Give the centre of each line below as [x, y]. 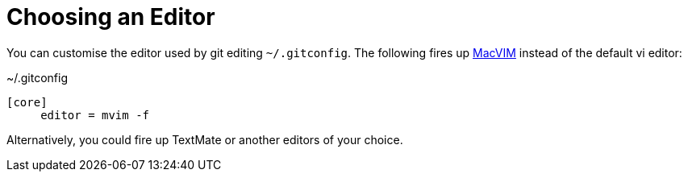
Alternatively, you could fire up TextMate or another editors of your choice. [205, 139]
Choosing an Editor [111, 17]
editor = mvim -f [95, 115]
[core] [27, 102]
